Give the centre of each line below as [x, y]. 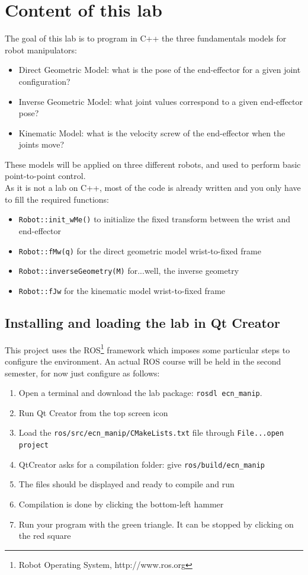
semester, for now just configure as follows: [82, 373]
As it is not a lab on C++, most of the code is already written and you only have [153, 188]
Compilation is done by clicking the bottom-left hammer [121, 504]
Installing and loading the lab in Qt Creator [142, 322]
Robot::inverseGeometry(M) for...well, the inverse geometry [129, 271]
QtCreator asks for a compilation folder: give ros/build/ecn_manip [142, 464]
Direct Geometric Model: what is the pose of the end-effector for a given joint [160, 70]
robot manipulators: [41, 49]
